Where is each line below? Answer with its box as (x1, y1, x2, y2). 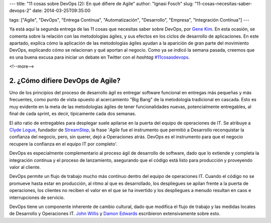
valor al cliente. (9, 164, 41, 170)
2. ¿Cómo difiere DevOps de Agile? (9, 76, 120, 85)
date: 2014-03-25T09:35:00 (32, 8, 90, 14)
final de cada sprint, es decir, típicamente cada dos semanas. (9, 111, 137, 117)
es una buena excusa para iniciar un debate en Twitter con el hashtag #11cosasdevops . (9, 54, 190, 60)
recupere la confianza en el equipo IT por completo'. (9, 141, 118, 147)
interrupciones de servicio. (9, 194, 65, 200)
